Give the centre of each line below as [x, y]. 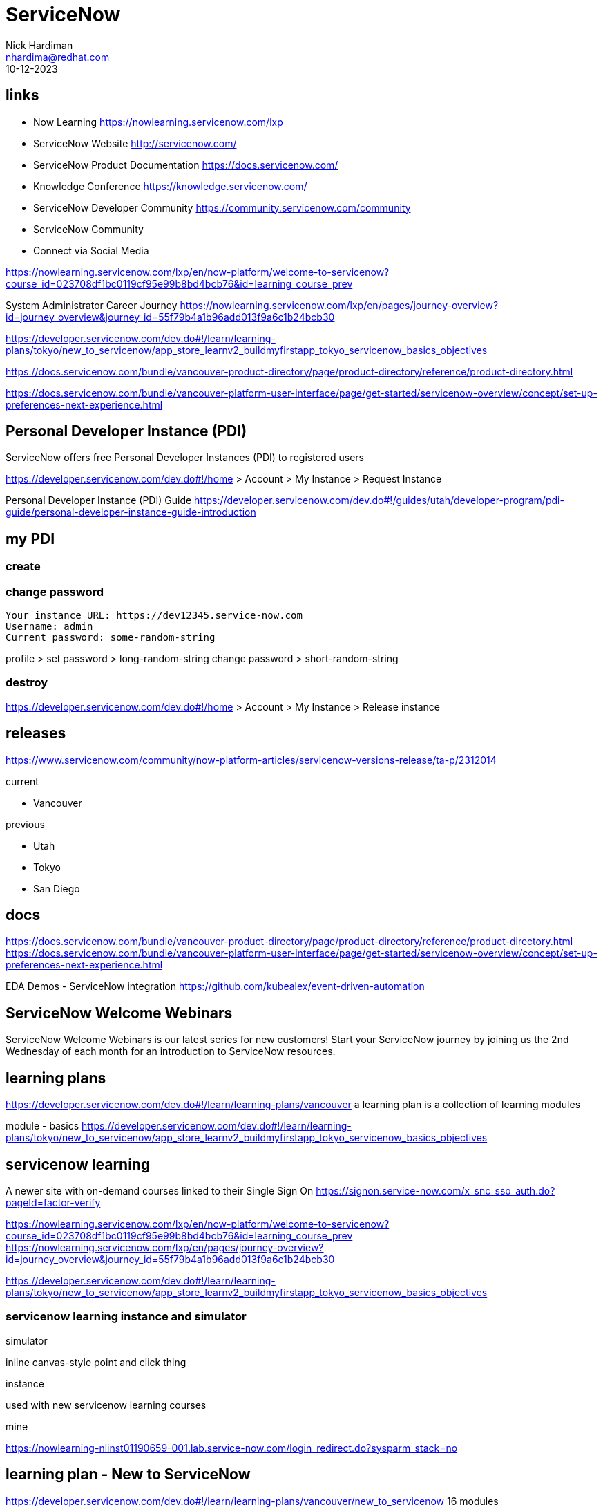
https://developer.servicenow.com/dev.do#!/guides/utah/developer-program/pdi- [379, 500]
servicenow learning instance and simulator [126, 1317]
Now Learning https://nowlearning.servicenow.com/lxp [158, 122]
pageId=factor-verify [53, 1202]
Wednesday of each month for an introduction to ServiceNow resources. [171, 1051]
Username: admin [49, 627]
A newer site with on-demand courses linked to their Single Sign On [160, 1191]
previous [25, 824]
